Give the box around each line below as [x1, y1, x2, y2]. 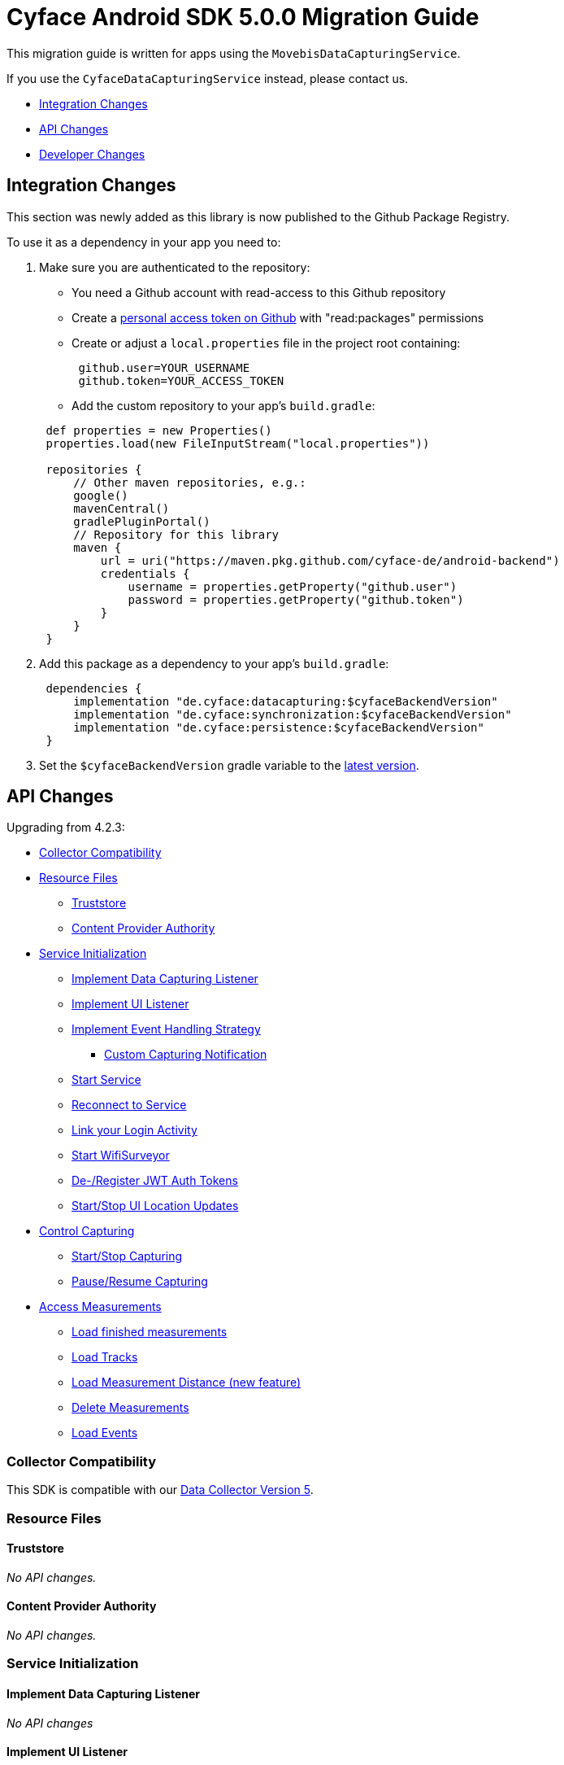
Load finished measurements [72, 1325, 228, 1339]
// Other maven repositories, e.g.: [73, 475, 306, 489]
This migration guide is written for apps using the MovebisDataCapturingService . [7, 46, 461, 60]
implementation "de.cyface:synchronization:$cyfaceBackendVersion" [73, 707, 512, 721]
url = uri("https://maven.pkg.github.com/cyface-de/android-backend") [100, 553, 560, 567]
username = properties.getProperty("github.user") [128, 579, 458, 593]
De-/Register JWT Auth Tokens [72, 1173, 238, 1188]
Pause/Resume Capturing [72, 1274, 208, 1289]
